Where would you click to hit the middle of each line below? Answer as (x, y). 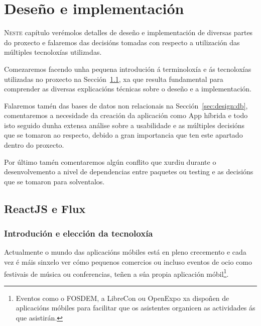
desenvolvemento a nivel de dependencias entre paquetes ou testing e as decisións (129, 172)
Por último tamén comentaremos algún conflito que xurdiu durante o (110, 161)
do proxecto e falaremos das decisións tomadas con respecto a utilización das (122, 42)
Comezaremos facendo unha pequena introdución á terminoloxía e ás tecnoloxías (128, 69)
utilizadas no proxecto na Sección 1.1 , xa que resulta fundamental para (114, 79)
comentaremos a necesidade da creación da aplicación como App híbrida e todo (126, 115)
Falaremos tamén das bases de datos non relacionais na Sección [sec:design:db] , (126, 105)
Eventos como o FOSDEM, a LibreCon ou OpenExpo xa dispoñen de (122, 298)
